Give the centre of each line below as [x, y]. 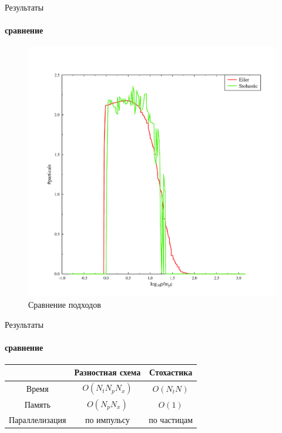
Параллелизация [38, 419]
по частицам [171, 419]
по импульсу [107, 419]
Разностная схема [108, 372]
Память [37, 404]
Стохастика [171, 372]
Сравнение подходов [65, 304]
